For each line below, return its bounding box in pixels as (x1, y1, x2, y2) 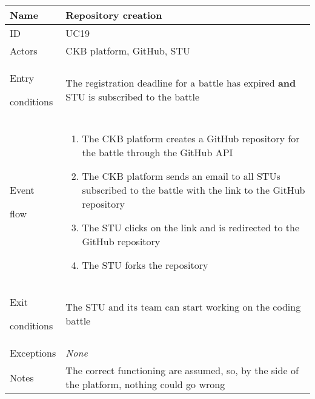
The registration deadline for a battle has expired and (65, 76, 296, 90)
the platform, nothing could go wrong (65, 377, 225, 391)
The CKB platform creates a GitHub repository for (82, 131, 300, 145)
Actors (10, 44, 38, 58)
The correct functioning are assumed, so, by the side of (65, 363, 299, 377)
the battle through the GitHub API (82, 145, 233, 159)
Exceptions (10, 346, 56, 360)
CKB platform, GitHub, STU (65, 44, 191, 58)
